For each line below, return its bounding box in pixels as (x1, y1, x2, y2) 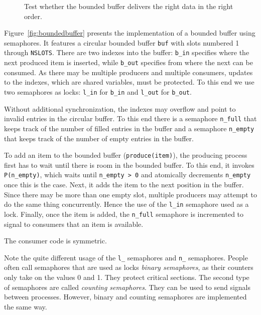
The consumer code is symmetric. (4, 235, 107, 246)
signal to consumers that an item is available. (4, 218, 144, 229)
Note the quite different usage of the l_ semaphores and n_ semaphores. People (4, 252, 248, 262)
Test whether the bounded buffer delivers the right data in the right (24, 1, 233, 11)
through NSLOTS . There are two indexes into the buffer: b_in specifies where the (4, 47, 249, 58)
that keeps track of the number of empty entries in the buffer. (4, 133, 194, 143)
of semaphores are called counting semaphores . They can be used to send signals (4, 281, 251, 292)
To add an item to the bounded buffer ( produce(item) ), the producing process (4, 150, 247, 160)
